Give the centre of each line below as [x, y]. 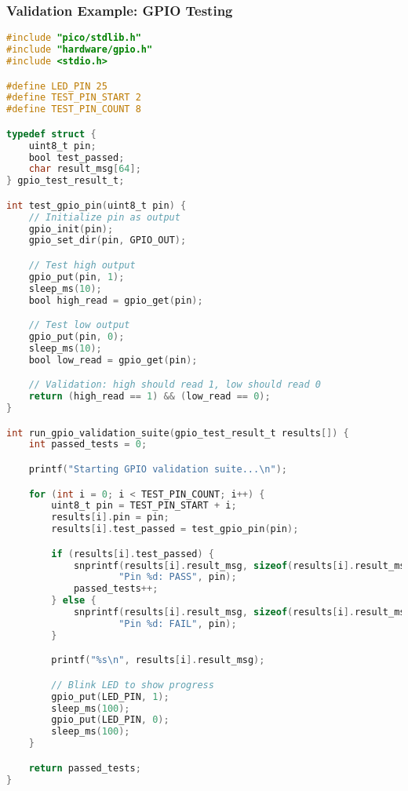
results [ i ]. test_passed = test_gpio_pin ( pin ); [175, 529]
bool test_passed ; [76, 157]
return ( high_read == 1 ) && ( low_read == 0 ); [149, 397]
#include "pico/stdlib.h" [74, 38]
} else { [74, 601]
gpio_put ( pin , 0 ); [76, 337]
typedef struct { [51, 134]
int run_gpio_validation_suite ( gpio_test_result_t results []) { [178, 433]
